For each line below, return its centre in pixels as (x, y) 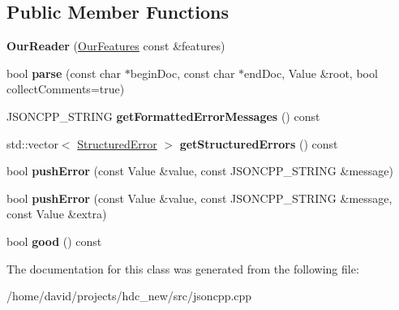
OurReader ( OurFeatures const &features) (116, 46)
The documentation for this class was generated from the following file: (183, 268)
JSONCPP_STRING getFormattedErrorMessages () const (163, 116)
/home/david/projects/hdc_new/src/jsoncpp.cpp (129, 296)
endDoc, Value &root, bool (311, 73)
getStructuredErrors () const (259, 143)
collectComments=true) (66, 89)
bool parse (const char (64, 73)
